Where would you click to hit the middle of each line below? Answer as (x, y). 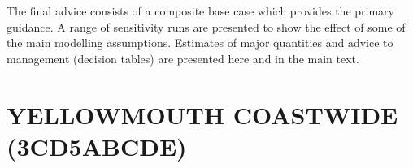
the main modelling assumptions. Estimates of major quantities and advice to (200, 43)
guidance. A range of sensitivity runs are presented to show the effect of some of (206, 26)
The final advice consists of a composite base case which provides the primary (200, 11)
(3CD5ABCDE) (97, 146)
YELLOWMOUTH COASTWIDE (202, 114)
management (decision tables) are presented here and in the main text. (183, 58)
